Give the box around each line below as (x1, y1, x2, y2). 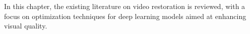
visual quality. (4, 20, 47, 31)
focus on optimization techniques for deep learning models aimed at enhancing (4, 10, 246, 21)
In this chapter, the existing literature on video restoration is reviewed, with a (4, 1, 245, 11)
